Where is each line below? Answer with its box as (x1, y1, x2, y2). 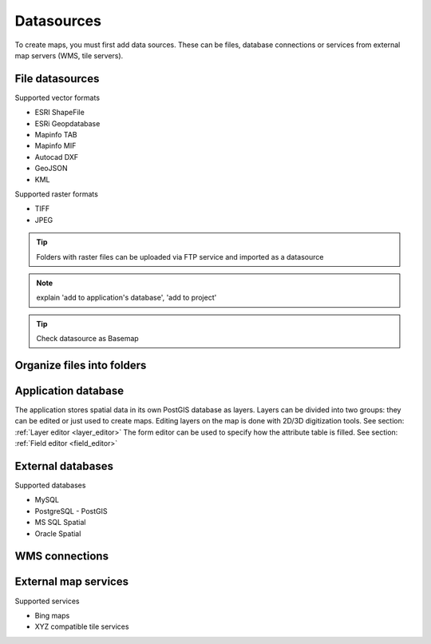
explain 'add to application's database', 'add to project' (36, 292, 217, 303)
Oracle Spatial (34, 528, 81, 539)
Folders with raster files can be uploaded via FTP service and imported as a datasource (36, 252, 324, 261)
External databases (14, 459, 113, 473)
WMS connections (14, 550, 109, 563)
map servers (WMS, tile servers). (14, 50, 124, 60)
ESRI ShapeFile (34, 108, 85, 117)
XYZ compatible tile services (34, 622, 129, 631)
